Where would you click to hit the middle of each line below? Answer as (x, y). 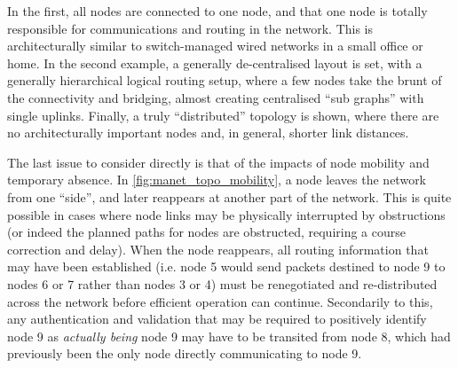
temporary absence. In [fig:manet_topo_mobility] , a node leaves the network (217, 180)
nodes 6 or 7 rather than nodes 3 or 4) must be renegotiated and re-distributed (222, 283)
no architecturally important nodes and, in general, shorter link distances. (208, 133)
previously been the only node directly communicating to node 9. (185, 353)
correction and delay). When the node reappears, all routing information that (218, 249)
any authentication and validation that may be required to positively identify (217, 319)
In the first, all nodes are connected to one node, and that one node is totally (217, 11)
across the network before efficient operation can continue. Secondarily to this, (220, 301)
